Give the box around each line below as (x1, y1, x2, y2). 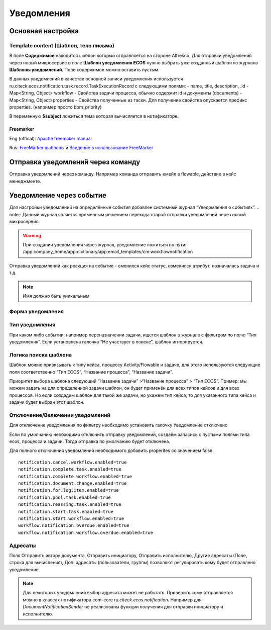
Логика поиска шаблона (9, 351, 72, 358)
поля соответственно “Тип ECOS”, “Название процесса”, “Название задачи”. (9, 369, 173, 375)
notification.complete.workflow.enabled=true (18, 473, 132, 479)
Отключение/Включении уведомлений (9, 411, 110, 418)
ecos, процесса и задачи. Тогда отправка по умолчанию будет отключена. (9, 438, 171, 444)
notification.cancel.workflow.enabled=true (18, 459, 127, 465)
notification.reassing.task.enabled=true (18, 502, 121, 507)
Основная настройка (9, 27, 79, 35)
